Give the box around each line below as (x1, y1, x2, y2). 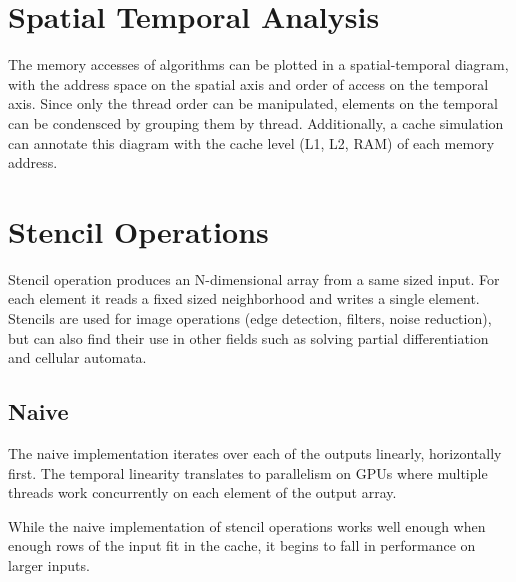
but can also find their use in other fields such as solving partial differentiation (8, 327, 489, 348)
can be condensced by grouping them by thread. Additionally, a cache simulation (8, 112, 504, 133)
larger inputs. (8, 554, 90, 575)
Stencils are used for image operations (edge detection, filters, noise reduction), (8, 308, 492, 328)
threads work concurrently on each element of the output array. (8, 482, 397, 503)
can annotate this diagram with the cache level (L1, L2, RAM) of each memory (8, 132, 495, 153)
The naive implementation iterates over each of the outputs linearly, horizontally (8, 442, 502, 463)
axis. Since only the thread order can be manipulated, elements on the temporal (8, 93, 498, 114)
